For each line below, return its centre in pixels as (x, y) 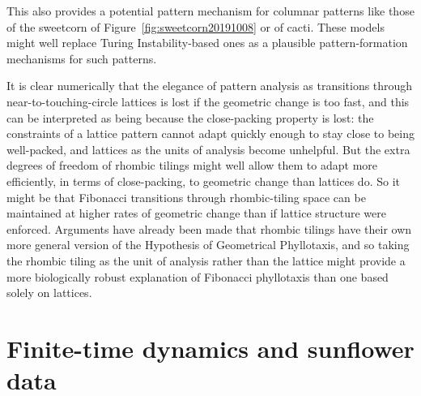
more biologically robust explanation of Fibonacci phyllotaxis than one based (198, 276)
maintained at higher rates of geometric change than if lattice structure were (196, 213)
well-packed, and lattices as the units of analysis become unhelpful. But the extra (208, 149)
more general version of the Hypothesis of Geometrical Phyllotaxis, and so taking (208, 245)
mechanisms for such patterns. (82, 58)
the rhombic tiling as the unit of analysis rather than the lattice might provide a (206, 260)
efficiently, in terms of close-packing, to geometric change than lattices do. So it (203, 181)
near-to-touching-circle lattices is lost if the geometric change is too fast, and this (208, 101)
